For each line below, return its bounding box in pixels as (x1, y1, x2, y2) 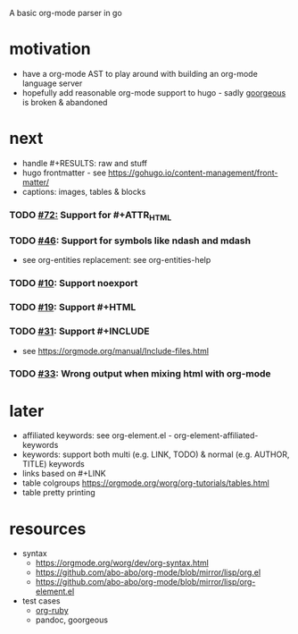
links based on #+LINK (21, 469, 106, 479)
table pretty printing (21, 487, 95, 498)
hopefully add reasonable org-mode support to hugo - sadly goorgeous (21, 87, 286, 97)
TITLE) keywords (21, 459, 85, 469)
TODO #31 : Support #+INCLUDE (9, 325, 150, 338)
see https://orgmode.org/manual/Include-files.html (21, 345, 210, 356)
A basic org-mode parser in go (9, 8, 122, 18)
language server (21, 78, 83, 89)
